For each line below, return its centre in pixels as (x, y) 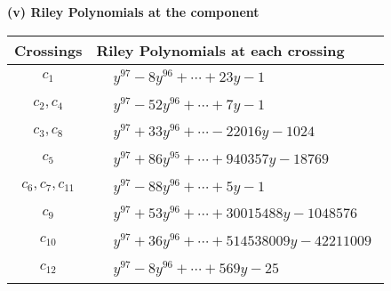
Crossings (48, 50)
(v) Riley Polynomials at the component (133, 12)
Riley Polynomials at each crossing (220, 50)
